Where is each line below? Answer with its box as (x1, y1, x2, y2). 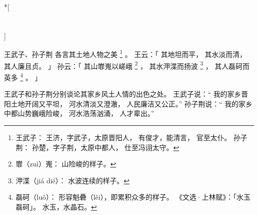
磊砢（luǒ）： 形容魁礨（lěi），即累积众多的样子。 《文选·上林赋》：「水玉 (15, 192, 251, 202)
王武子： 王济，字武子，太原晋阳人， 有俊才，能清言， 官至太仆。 (15, 132, 231, 142)
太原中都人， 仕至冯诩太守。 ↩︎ (80, 142, 179, 152)
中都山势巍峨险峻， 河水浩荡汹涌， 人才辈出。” (4, 108, 154, 118)
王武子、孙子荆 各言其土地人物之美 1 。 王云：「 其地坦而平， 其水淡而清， (4, 48, 247, 59)
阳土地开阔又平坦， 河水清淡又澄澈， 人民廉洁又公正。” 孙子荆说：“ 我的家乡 (4, 98, 253, 108)
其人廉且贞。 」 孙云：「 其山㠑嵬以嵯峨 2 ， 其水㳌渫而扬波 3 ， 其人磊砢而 (4, 59, 250, 71)
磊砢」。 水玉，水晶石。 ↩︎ (15, 201, 97, 212)
